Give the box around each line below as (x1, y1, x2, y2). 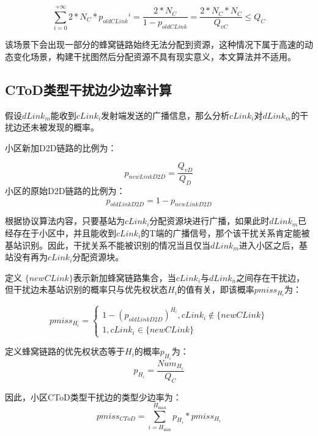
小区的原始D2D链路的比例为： (5, 184, 125, 197)
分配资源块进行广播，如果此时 (149, 214, 270, 227)
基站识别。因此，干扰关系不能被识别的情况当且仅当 (5, 238, 210, 251)
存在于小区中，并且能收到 (13, 226, 116, 239)
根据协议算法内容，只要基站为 (5, 214, 125, 227)
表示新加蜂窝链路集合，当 (73, 271, 176, 284)
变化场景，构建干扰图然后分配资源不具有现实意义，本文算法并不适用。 (13, 50, 296, 62)
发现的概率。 (47, 121, 99, 133)
